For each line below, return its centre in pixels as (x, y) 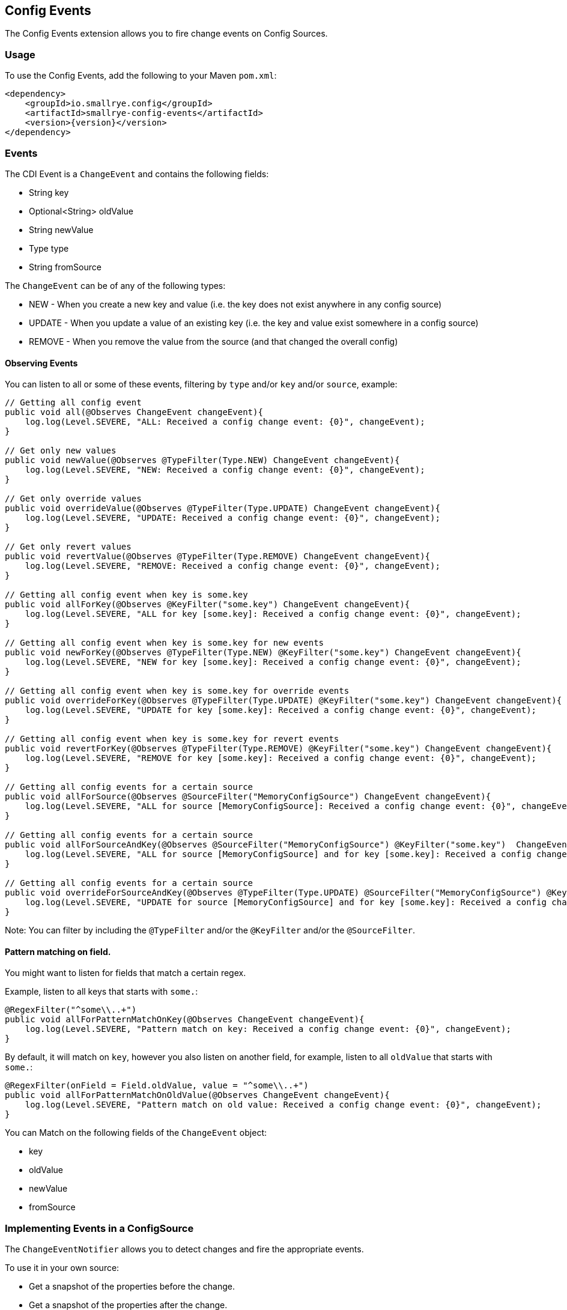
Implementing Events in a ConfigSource (99, 1228)
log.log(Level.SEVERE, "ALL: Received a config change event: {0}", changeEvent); (225, 422)
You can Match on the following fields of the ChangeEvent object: (136, 1133)
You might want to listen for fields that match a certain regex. (126, 973)
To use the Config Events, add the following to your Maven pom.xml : (141, 76)
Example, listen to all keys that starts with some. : (102, 992)
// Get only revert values (68, 547)
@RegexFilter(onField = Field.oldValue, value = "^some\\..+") (157, 1086)
